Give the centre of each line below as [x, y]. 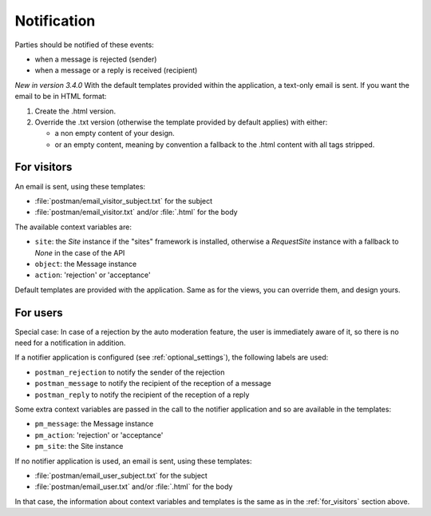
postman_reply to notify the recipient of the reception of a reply [142, 395]
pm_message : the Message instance [94, 424]
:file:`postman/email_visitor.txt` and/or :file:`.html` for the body [136, 212]
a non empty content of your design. [115, 133]
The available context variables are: [73, 227]
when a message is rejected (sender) [96, 59]
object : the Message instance [86, 264]
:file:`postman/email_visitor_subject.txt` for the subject [124, 200]
